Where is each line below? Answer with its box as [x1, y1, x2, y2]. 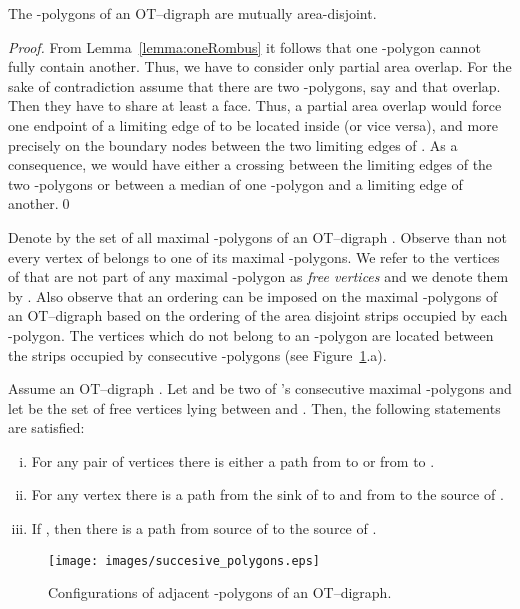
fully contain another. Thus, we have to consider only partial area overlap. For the [8, 56, 512, 77]
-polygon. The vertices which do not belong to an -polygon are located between [8, 324, 494, 345]
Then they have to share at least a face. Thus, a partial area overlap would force [8, 95, 502, 116]
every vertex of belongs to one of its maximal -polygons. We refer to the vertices [8, 246, 500, 267]
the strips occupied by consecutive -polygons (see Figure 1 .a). [8, 344, 387, 365]
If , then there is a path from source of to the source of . [31, 518, 377, 539]
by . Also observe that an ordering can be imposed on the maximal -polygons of [8, 285, 498, 306]
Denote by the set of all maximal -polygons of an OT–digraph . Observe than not [8, 226, 508, 247]
